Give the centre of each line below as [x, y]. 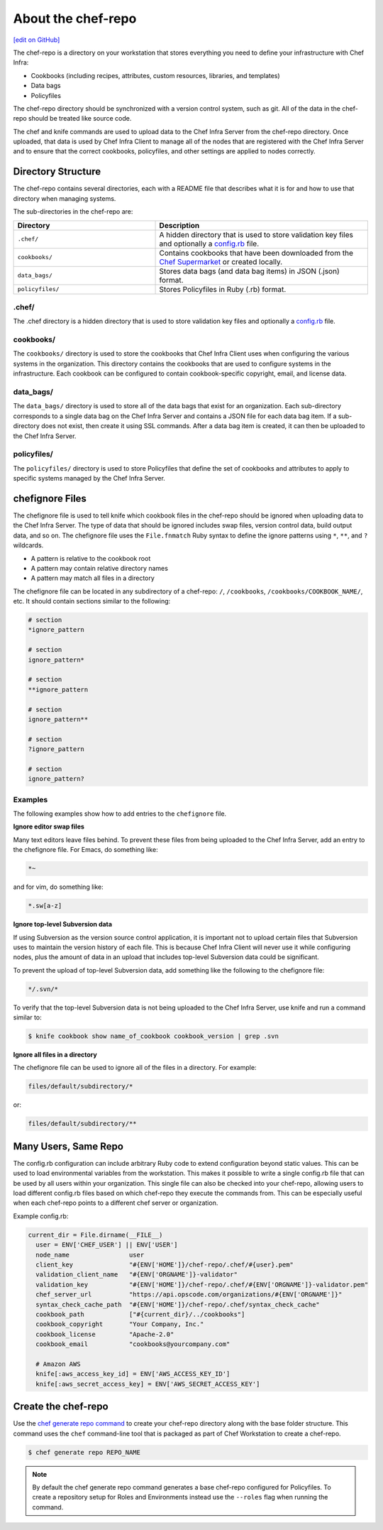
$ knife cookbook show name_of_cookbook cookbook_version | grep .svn [154, 1036]
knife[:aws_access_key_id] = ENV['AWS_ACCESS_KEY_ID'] [133, 1374]
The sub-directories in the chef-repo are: [73, 212]
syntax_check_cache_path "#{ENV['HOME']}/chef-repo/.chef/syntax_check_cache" [178, 1304]
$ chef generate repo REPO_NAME [84, 1452]
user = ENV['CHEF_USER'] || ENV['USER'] [107, 1245]
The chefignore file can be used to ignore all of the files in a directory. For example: [135, 1068]
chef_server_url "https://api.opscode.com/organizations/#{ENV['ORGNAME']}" [189, 1295]
